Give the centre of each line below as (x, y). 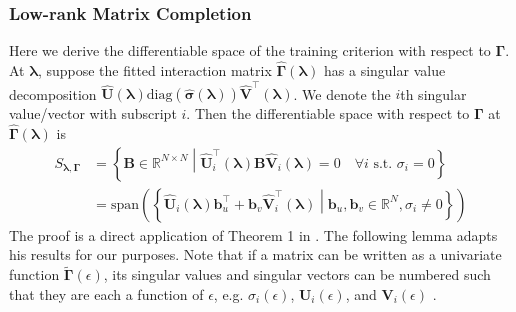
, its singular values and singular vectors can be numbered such (297, 274)
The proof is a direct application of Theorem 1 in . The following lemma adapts (253, 234)
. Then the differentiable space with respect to (328, 113)
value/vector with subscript (93, 113)
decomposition (53, 93)
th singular (433, 93)
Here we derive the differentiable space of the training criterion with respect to (250, 50)
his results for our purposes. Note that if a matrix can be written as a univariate (255, 254)
